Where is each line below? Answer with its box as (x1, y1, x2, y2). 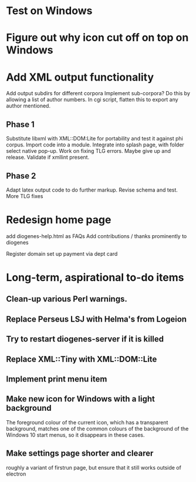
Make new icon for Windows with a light (6, 394, 156, 404)
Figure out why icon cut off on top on (6, 31, 189, 45)
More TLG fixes (6, 192, 43, 199)
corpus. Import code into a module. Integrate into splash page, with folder (6, 141, 185, 148)
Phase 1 (6, 119, 35, 129)
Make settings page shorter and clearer (6, 448, 154, 458)
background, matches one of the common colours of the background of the (6, 425, 189, 432)
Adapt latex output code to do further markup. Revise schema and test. (6, 186, 178, 193)
